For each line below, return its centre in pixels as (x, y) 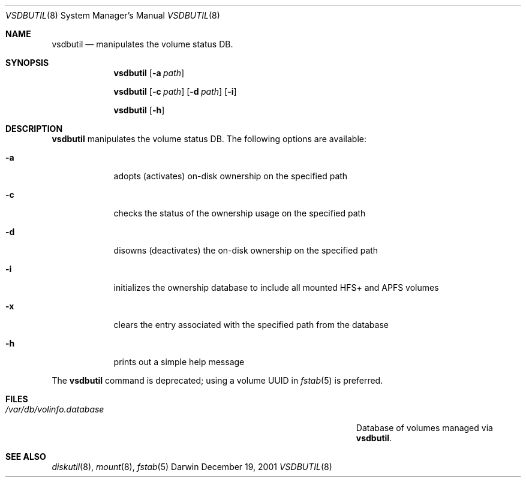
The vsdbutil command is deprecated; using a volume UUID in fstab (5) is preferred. (217, 380)
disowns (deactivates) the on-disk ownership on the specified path (246, 250)
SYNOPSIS (27, 63)
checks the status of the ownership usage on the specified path (240, 213)
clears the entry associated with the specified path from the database (251, 325)
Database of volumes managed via (424, 428)
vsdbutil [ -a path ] (149, 73)
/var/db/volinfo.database (55, 409)
